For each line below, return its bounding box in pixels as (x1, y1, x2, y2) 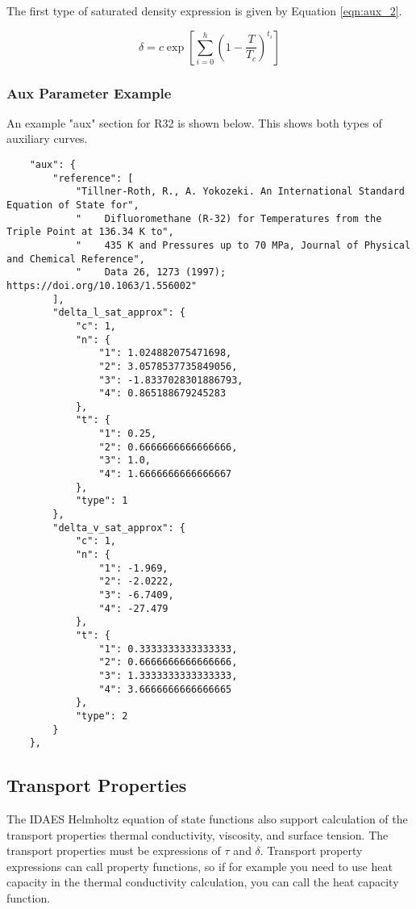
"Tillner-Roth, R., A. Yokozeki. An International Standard (75, 186, 405, 198)
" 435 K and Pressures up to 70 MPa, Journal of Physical (75, 239, 411, 251)
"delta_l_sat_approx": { (52, 307, 185, 319)
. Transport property (260, 842, 363, 859)
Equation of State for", (6, 199, 139, 211)
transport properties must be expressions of (6, 842, 221, 859)
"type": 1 (75, 495, 128, 507)
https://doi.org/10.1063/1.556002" (6, 279, 198, 291)
